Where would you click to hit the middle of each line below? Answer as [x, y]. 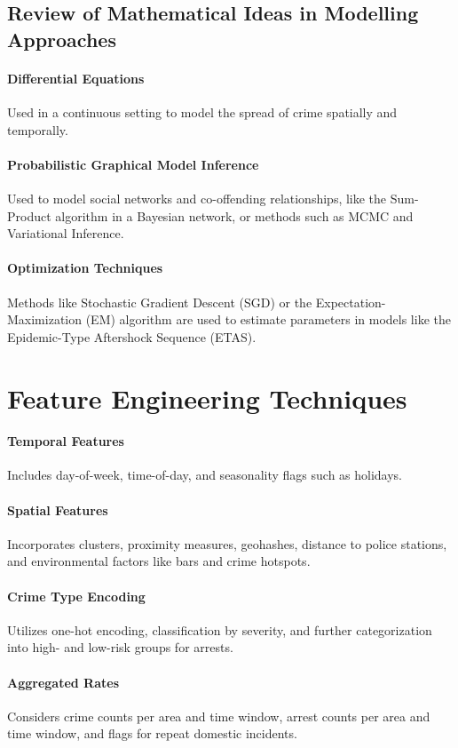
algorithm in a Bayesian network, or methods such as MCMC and [234, 215]
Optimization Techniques [85, 268]
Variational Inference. [66, 233]
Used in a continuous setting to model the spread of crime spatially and [202, 111]
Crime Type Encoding [76, 596]
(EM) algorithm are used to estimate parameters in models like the [268, 319]
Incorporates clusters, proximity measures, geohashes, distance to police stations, [227, 543]
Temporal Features [66, 441]
